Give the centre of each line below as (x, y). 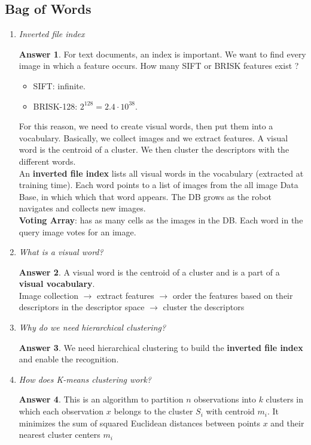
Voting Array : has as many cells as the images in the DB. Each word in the (161, 220)
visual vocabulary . (57, 284)
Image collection (48, 295)
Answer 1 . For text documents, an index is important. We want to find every (162, 54)
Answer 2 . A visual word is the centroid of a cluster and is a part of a (149, 272)
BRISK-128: (55, 106)
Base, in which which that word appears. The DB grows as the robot (145, 196)
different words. (47, 161)
